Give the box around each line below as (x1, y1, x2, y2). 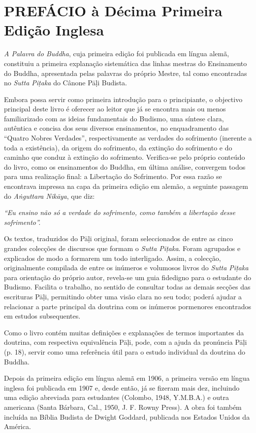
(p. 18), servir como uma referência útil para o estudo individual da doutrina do (4, 346, 246, 357)
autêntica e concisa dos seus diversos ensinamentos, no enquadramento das (4, 123, 229, 133)
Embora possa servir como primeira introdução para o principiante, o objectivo (4, 94, 243, 104)
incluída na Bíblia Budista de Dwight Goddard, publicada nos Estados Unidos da (4, 411, 250, 422)
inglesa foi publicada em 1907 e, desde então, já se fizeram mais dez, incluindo (4, 382, 240, 393)
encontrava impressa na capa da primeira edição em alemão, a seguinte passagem (4, 181, 248, 191)
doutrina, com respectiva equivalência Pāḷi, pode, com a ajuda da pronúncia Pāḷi (4, 337, 247, 347)
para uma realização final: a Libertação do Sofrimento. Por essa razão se (4, 171, 222, 181)
